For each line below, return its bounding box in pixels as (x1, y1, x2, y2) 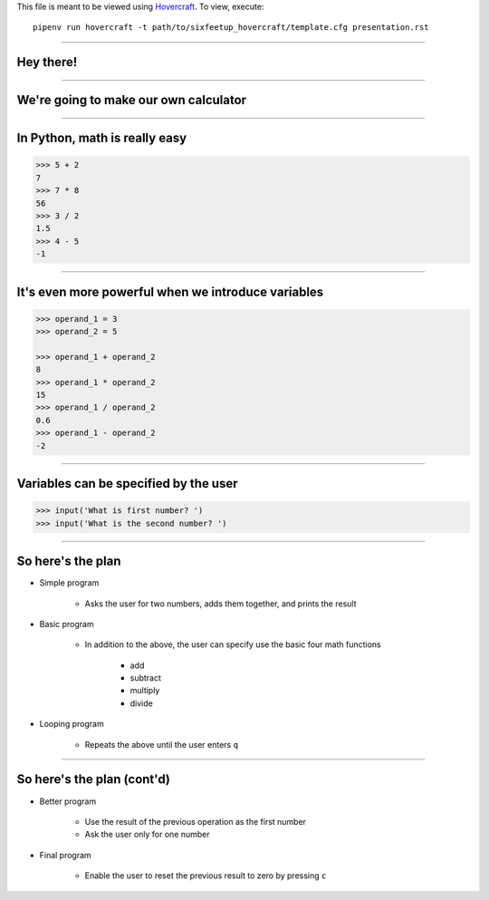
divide (129, 698, 153, 709)
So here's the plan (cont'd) (16, 771, 171, 788)
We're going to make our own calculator (16, 92, 247, 108)
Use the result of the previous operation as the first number (84, 816, 307, 827)
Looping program (39, 719, 104, 730)
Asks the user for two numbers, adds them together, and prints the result (84, 598, 357, 609)
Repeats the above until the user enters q (84, 739, 239, 750)
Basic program (39, 618, 94, 629)
